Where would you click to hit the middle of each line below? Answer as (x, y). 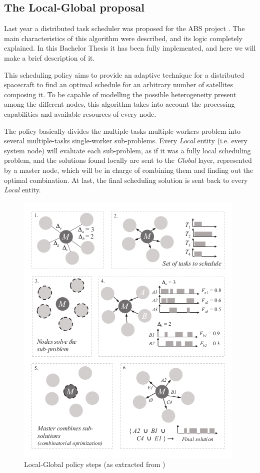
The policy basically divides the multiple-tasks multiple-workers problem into (122, 131)
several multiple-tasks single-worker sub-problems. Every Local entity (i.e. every (126, 141)
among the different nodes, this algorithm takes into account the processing (119, 104)
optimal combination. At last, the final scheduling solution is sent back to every (126, 180)
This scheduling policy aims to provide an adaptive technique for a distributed (124, 74)
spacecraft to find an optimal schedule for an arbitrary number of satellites (118, 84)
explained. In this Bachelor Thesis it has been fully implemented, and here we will (130, 48)
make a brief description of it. (49, 57)
